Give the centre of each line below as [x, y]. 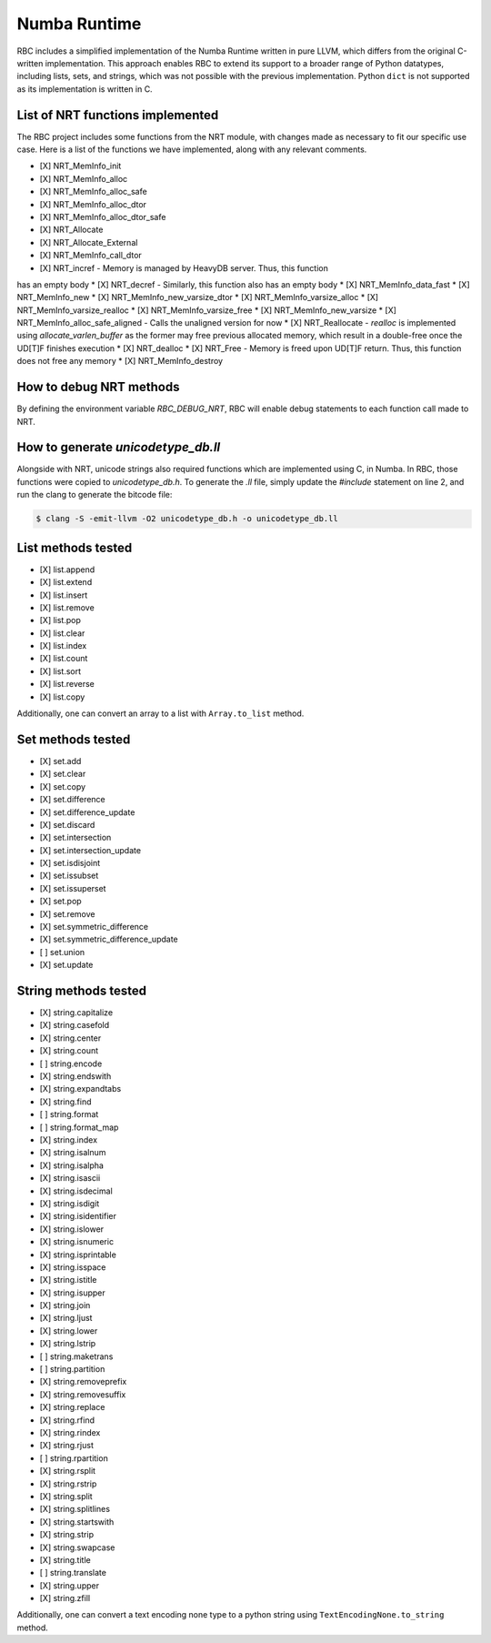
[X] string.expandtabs [80, 1089]
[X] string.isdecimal [76, 1191]
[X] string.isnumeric [76, 1242]
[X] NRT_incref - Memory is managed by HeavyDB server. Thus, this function [184, 267]
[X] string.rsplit [67, 1471]
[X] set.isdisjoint [70, 863]
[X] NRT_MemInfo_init [80, 166]
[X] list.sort [60, 671]
